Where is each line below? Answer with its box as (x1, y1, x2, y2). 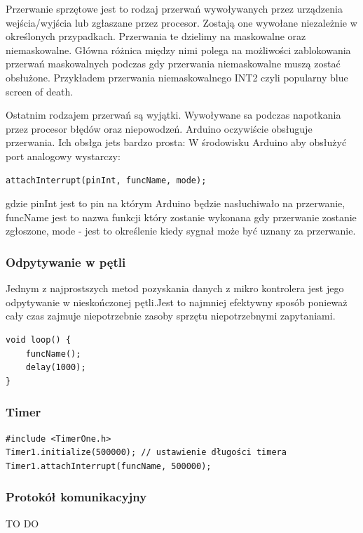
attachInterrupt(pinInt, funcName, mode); (6, 175, 207, 185)
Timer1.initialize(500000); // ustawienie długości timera (6, 447, 287, 458)
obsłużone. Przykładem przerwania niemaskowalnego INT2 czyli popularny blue (6, 70, 348, 84)
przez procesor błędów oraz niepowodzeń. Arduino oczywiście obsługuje (6, 121, 313, 136)
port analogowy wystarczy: (6, 148, 121, 163)
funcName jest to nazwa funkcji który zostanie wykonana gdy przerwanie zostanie (6, 209, 357, 224)
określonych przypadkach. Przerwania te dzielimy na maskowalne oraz (6, 29, 306, 44)
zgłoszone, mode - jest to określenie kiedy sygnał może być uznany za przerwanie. (6, 223, 356, 238)
